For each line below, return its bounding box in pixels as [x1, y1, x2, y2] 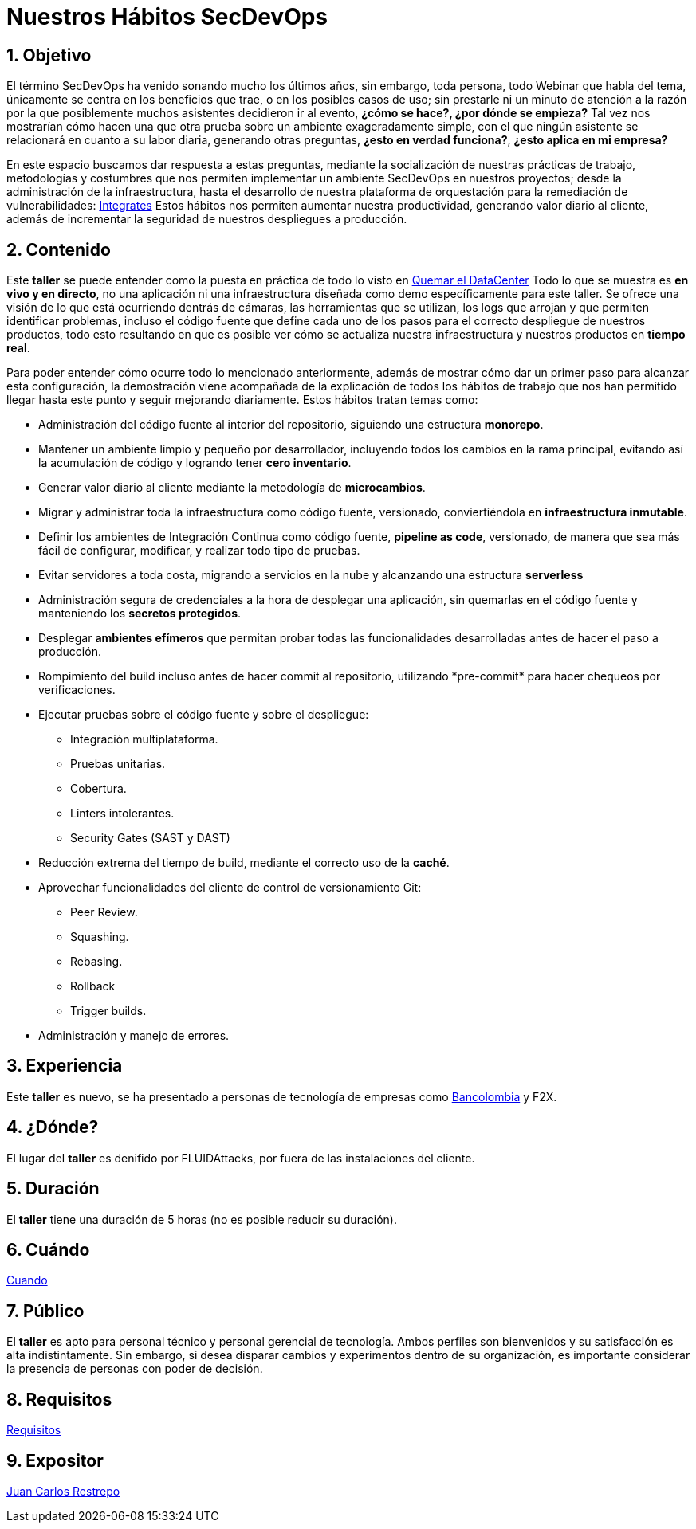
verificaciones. [38, 683, 116, 697]
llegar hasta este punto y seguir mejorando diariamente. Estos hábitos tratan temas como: [6, 393, 478, 407]
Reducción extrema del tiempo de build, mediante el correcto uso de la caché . [38, 856, 450, 870]
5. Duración [6, 1178, 100, 1199]
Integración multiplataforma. [70, 732, 218, 747]
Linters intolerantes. [70, 806, 175, 821]
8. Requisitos [6, 1389, 112, 1409]
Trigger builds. [70, 1004, 147, 1018]
